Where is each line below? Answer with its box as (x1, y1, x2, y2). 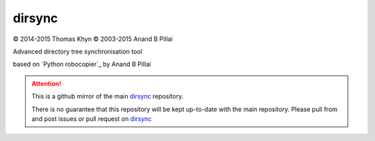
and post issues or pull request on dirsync (31, 115, 152, 123)
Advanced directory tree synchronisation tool (12, 47, 142, 56)
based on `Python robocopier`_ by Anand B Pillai (12, 60, 151, 69)
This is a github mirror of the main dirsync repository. (31, 92, 184, 101)
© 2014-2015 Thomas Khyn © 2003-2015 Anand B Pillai (12, 35, 173, 43)
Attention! (31, 79, 62, 88)
